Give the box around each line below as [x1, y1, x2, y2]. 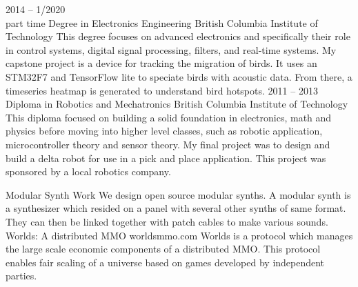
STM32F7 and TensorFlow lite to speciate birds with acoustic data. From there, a [6, 69, 352, 83]
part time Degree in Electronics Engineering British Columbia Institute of [6, 15, 318, 30]
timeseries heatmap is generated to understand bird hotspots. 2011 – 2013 [6, 83, 318, 97]
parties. [6, 268, 37, 283]
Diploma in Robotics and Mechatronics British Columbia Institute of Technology [6, 97, 348, 111]
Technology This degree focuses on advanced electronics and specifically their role [6, 29, 350, 43]
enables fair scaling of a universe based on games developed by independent [6, 255, 325, 269]
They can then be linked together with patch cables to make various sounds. [6, 214, 328, 228]
